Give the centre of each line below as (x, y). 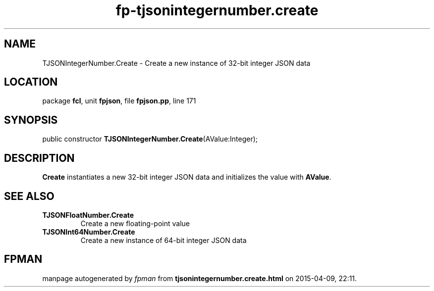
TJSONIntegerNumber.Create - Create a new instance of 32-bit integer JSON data (176, 63)
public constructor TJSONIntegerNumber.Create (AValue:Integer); (150, 139)
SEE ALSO (29, 196)
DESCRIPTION (39, 158)
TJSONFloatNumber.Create (88, 215)
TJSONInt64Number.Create (89, 232)
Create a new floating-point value (135, 223)
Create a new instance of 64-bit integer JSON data (163, 240)
